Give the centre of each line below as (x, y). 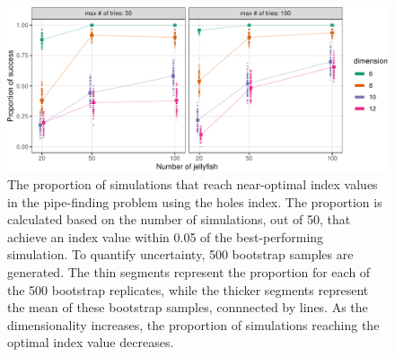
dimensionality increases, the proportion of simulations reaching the (193, 324)
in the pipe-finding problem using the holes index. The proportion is (195, 201)
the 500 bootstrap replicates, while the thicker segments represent (188, 289)
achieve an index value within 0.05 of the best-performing (166, 236)
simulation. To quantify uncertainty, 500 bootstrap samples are (180, 254)
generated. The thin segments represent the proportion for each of (189, 271)
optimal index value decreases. (91, 342)
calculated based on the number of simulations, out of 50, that (179, 219)
